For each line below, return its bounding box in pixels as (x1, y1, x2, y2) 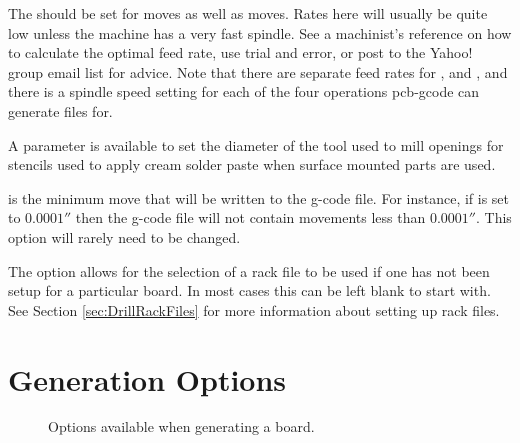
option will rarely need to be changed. (8, 226, 241, 247)
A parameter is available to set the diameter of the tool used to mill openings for (8, 134, 504, 155)
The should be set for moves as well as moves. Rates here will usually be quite (8, 3, 488, 23)
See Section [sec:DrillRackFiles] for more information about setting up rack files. (8, 299, 500, 320)
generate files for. (8, 100, 113, 121)
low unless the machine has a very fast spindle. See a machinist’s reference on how (8, 22, 512, 43)
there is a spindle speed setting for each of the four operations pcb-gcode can (8, 81, 480, 102)
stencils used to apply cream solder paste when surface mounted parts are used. (8, 154, 496, 175)
